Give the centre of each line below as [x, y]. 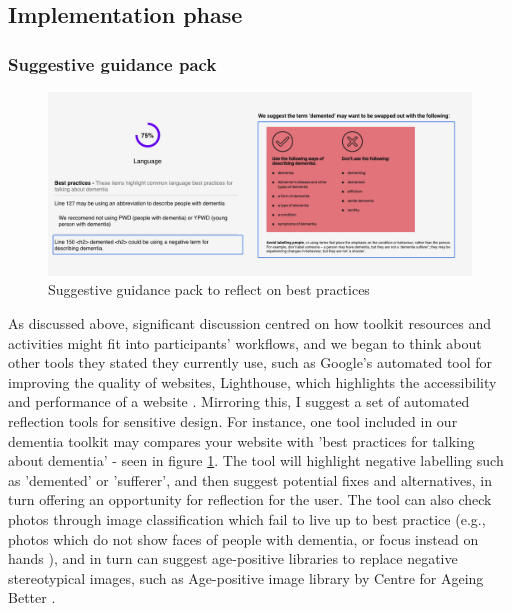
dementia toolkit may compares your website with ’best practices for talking [241, 440]
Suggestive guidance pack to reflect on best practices [209, 289]
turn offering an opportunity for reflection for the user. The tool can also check [250, 499]
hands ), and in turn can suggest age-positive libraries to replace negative [233, 558]
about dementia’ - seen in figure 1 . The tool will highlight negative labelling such [256, 460]
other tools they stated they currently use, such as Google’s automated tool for [250, 362]
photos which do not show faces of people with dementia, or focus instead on [243, 538]
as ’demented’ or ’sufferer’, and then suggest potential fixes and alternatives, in [250, 479]
